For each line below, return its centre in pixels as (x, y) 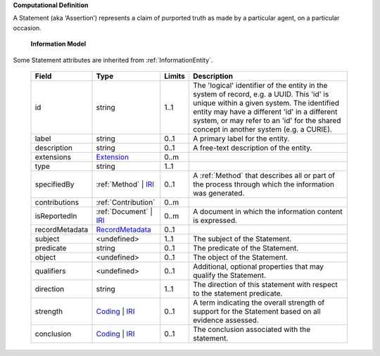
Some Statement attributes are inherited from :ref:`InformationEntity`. (113, 60)
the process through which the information (264, 184)
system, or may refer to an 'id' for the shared (267, 120)
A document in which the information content (268, 211)
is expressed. (215, 220)
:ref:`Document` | (124, 211)
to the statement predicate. (238, 293)
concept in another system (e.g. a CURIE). (262, 129)
